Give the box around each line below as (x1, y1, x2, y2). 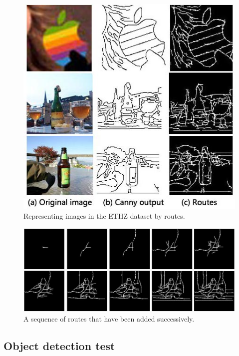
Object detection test (3, 338, 115, 353)
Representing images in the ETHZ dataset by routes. (23, 211, 185, 221)
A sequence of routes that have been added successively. (23, 313, 195, 324)
